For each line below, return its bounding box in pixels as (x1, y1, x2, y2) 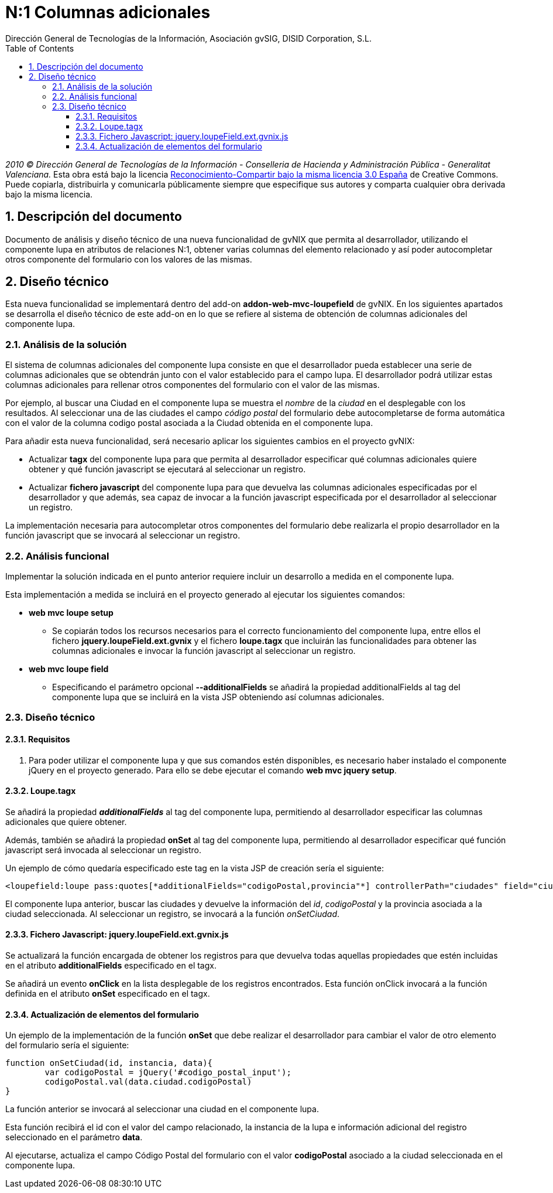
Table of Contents (5, 43, 74, 53)
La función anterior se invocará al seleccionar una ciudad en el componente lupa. (5, 1104, 319, 1114)
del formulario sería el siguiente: (5, 1040, 129, 1051)
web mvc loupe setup (29, 607, 114, 618)
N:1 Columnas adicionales (5, 2, 211, 22)
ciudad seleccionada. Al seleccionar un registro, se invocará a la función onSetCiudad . (5, 908, 340, 919)
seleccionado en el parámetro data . (5, 1132, 143, 1143)
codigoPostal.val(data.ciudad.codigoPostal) (44, 1077, 252, 1087)
